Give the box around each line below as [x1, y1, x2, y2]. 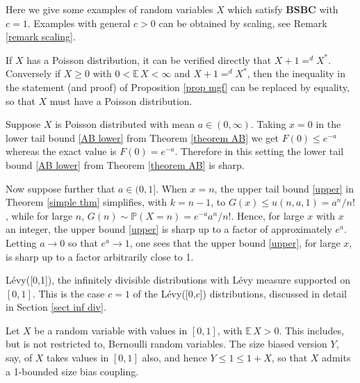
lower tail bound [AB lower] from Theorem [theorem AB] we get [6, 130, 279, 145]
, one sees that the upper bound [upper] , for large [129, 235, 341, 250]
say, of [6, 350, 33, 365]
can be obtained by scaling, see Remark [158, 15, 327, 30]
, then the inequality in [247, 66, 345, 81]
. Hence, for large [231, 208, 304, 222]
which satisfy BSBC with [227, 2, 338, 16]
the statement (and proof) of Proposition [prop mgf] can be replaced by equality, [6, 79, 350, 94]
